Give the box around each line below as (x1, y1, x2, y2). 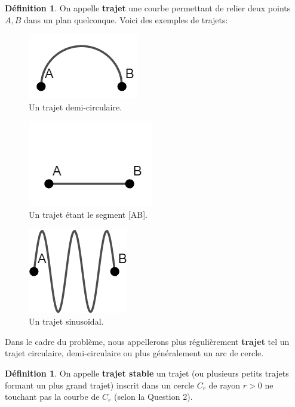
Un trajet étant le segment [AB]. (29, 208, 148, 220)
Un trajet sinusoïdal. (29, 315, 104, 328)
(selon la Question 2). (113, 390, 193, 403)
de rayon (208, 378, 241, 391)
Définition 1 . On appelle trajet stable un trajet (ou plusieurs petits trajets (5, 366, 289, 379)
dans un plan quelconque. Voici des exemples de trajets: (24, 13, 228, 26)
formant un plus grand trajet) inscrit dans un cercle (5, 378, 195, 391)
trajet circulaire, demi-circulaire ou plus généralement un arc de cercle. (5, 347, 264, 359)
